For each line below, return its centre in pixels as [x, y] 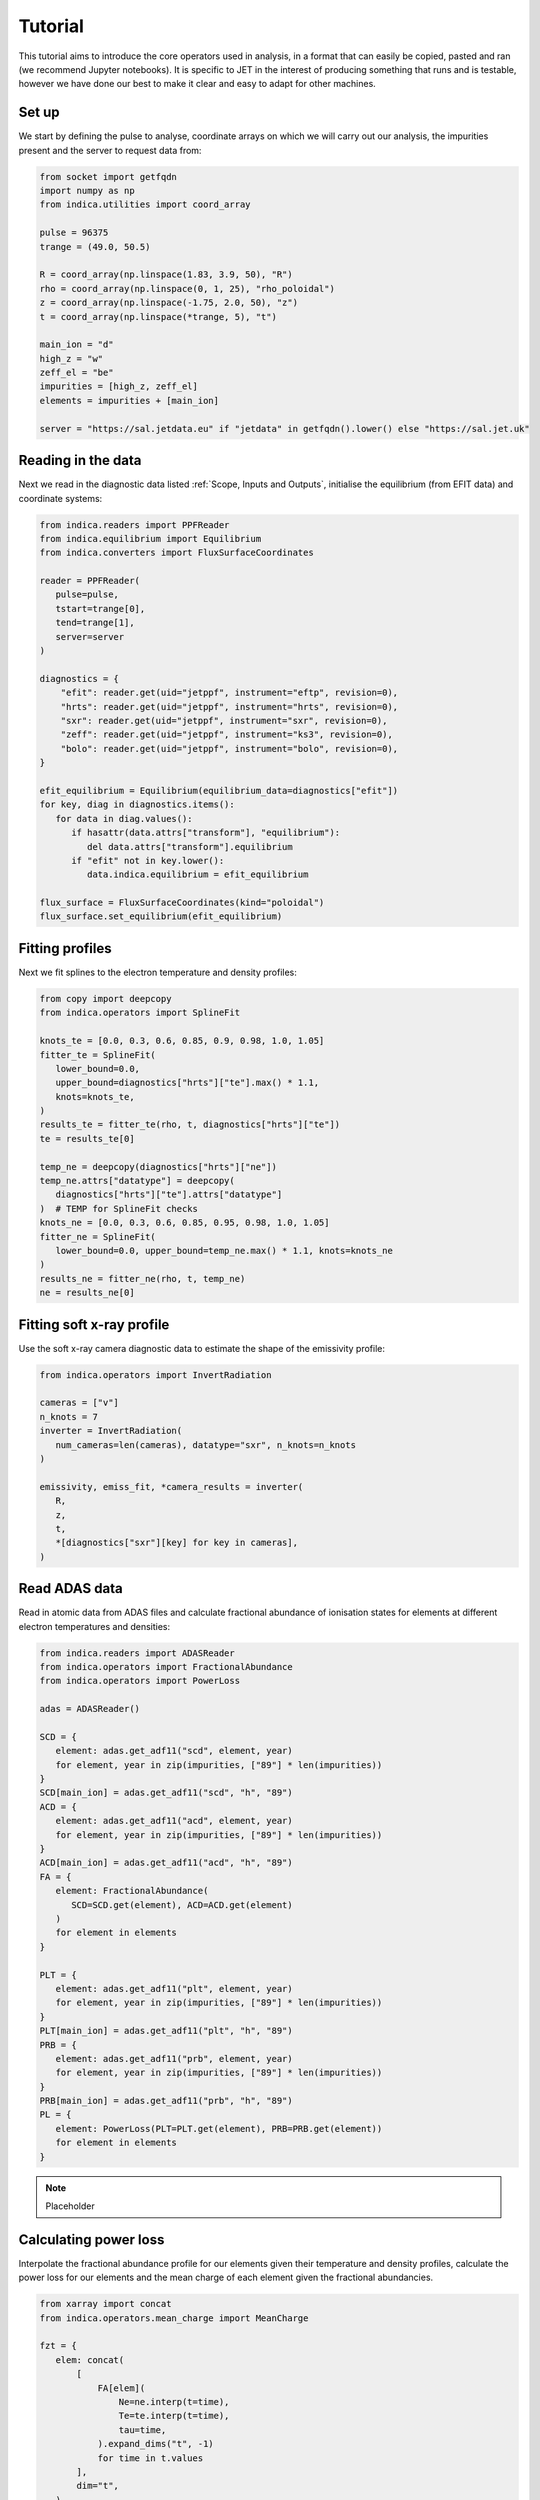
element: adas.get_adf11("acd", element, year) [174, 1821]
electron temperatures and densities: [94, 1626]
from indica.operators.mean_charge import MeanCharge [174, 2318]
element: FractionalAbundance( [132, 1891]
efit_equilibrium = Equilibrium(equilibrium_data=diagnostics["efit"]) [219, 790]
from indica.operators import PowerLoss [139, 1681]
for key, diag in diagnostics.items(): [137, 804]
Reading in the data [80, 460]
